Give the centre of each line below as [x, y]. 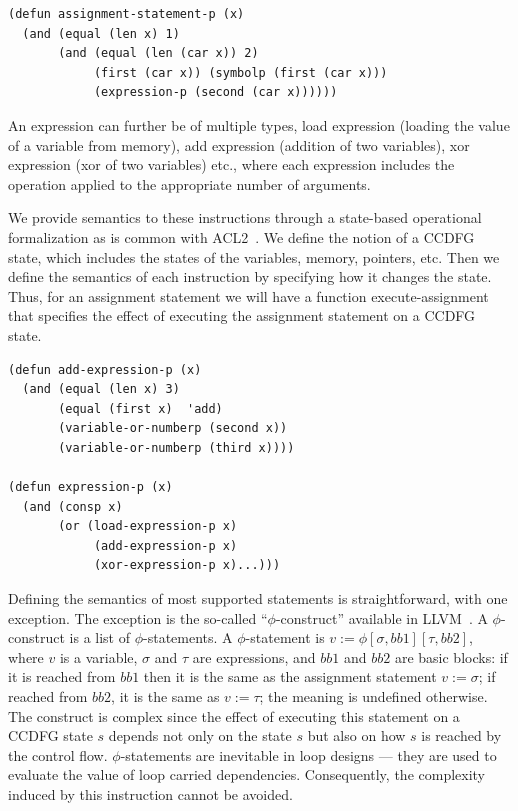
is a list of [99, 637]
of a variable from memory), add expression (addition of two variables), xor [239, 144]
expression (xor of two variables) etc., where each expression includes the [231, 164]
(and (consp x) [72, 506]
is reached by [461, 735]
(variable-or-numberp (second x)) [173, 428]
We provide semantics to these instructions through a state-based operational [245, 217]
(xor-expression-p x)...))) [187, 565]
